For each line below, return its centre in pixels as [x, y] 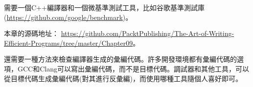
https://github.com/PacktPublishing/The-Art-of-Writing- [148, 33]
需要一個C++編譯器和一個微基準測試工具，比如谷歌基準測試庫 [104, 7]
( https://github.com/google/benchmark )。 [68, 17]
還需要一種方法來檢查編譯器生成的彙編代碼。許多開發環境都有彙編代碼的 [120, 59]
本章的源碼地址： [31, 33]
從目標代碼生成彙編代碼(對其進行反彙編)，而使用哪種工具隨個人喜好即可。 [123, 78]
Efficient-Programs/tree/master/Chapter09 [69, 43]
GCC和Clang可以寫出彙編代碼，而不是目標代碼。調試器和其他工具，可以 [133, 68]
